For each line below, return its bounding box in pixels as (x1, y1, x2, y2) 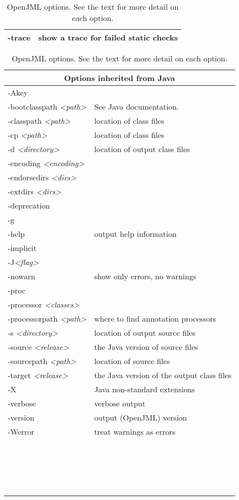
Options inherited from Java (64, 72, 175, 83)
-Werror (8, 426, 35, 437)
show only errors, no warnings (94, 270, 197, 282)
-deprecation (8, 200, 50, 211)
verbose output (94, 398, 145, 409)
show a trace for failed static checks (38, 32, 178, 43)
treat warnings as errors (94, 426, 176, 437)
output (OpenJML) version (94, 412, 187, 423)
